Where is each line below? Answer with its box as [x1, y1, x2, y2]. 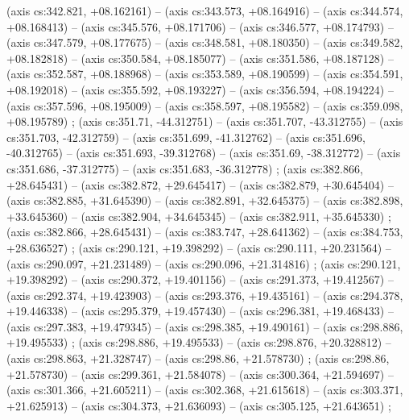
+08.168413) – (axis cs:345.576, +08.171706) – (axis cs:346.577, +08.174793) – [6, 18, 394, 35]
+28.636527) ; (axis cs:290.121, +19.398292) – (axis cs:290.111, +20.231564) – [6, 239, 391, 256]
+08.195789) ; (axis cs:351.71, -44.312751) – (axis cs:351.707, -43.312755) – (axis [6, 113, 403, 130]
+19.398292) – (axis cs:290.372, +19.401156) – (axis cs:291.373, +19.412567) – [6, 271, 394, 288]
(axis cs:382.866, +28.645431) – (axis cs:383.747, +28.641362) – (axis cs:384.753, [6, 223, 403, 240]
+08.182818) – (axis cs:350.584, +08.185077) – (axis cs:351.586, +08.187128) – [6, 49, 394, 66]
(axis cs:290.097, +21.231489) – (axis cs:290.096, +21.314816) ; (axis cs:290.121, [6, 255, 401, 272]
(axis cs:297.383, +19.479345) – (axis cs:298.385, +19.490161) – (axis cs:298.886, [6, 318, 403, 335]
